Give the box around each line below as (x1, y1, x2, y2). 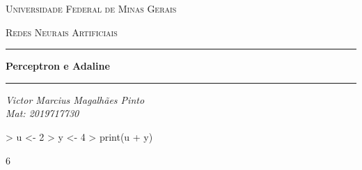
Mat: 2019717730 (6, 106, 79, 121)
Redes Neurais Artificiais (6, 24, 118, 39)
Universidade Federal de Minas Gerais (6, 1, 177, 15)
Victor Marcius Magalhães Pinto (6, 92, 145, 107)
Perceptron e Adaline (6, 59, 110, 73)
